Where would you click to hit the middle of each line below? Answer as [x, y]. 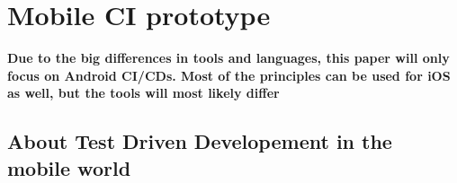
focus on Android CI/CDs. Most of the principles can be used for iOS [229, 75]
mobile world [69, 167]
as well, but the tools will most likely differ [143, 93]
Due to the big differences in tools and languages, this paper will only [228, 58]
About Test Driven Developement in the [200, 141]
